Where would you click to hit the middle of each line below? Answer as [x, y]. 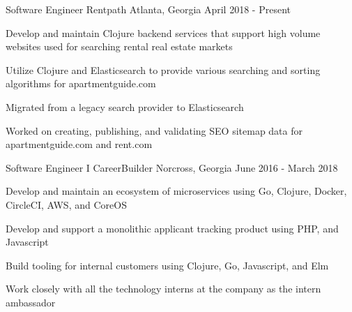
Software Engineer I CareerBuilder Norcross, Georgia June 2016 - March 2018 [172, 167]
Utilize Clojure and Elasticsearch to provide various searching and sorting [163, 69]
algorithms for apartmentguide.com [81, 83]
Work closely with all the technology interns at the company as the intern [163, 289]
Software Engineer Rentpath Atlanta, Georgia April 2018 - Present [148, 9]
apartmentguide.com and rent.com [79, 144]
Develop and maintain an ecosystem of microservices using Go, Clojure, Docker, [176, 191]
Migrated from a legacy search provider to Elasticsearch [125, 106]
